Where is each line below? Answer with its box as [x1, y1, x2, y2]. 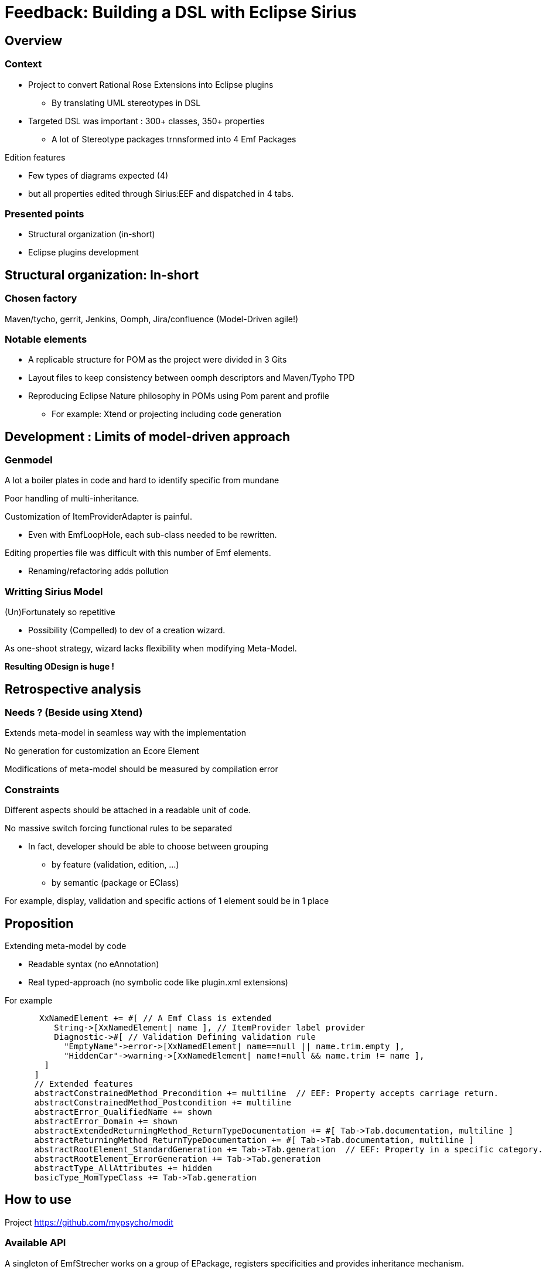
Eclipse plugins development [28, 247, 139, 258]
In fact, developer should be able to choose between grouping [28, 841, 268, 852]
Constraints [5, 783, 60, 796]
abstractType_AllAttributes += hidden [34, 1163, 213, 1173]
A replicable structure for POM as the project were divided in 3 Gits [28, 354, 287, 365]
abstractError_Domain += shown [34, 1117, 178, 1127]
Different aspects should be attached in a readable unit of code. [5, 805, 251, 815]
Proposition [5, 916, 74, 931]
